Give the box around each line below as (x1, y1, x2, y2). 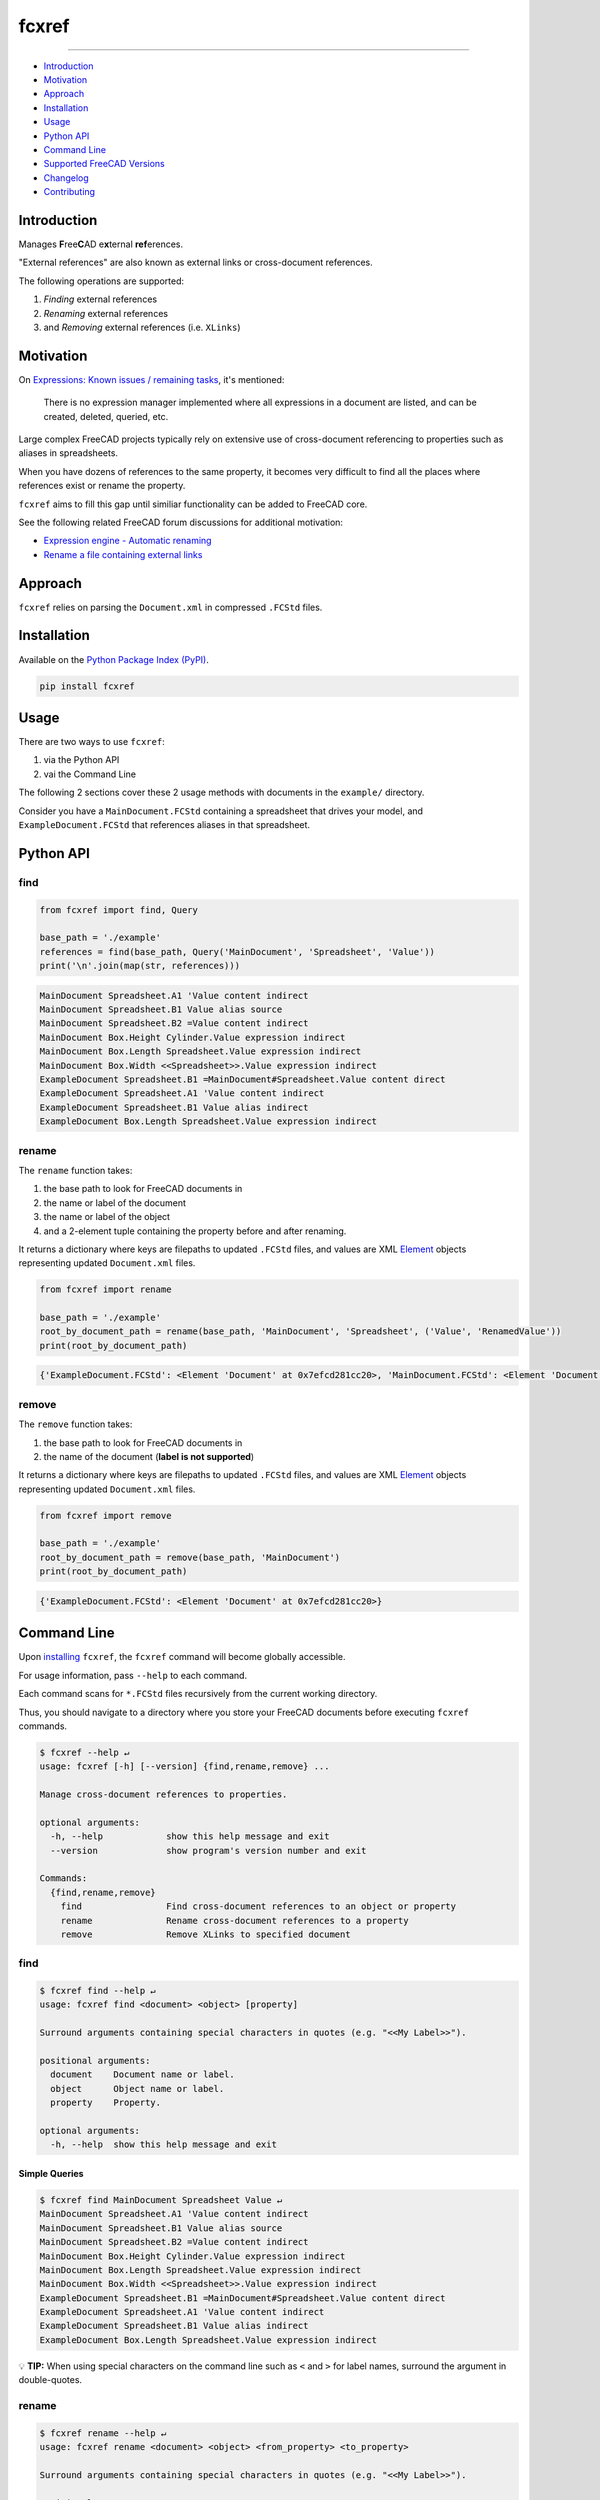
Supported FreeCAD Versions (43, 158, 165, 170)
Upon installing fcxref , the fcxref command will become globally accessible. (18, 1651, 346, 1663)
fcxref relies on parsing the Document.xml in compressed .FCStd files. (18, 601, 323, 613)
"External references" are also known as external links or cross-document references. (18, 256, 374, 269)
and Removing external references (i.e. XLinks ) (43, 321, 241, 333)
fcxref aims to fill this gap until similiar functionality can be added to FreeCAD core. (18, 498, 368, 510)
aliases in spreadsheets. (18, 447, 119, 459)
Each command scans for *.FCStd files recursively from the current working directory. (18, 1688, 378, 1700)
